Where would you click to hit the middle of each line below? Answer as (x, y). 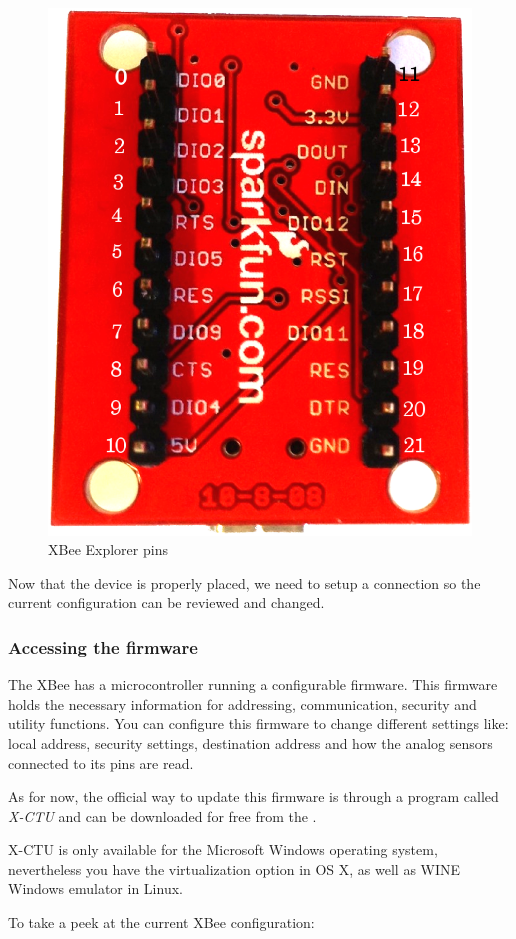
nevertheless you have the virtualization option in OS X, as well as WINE (234, 868)
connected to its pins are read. (101, 762)
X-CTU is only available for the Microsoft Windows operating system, (223, 849)
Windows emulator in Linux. (95, 888)
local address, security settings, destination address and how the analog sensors (250, 742)
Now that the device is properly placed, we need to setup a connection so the (244, 582)
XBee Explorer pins (108, 549)
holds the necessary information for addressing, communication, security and (242, 703)
